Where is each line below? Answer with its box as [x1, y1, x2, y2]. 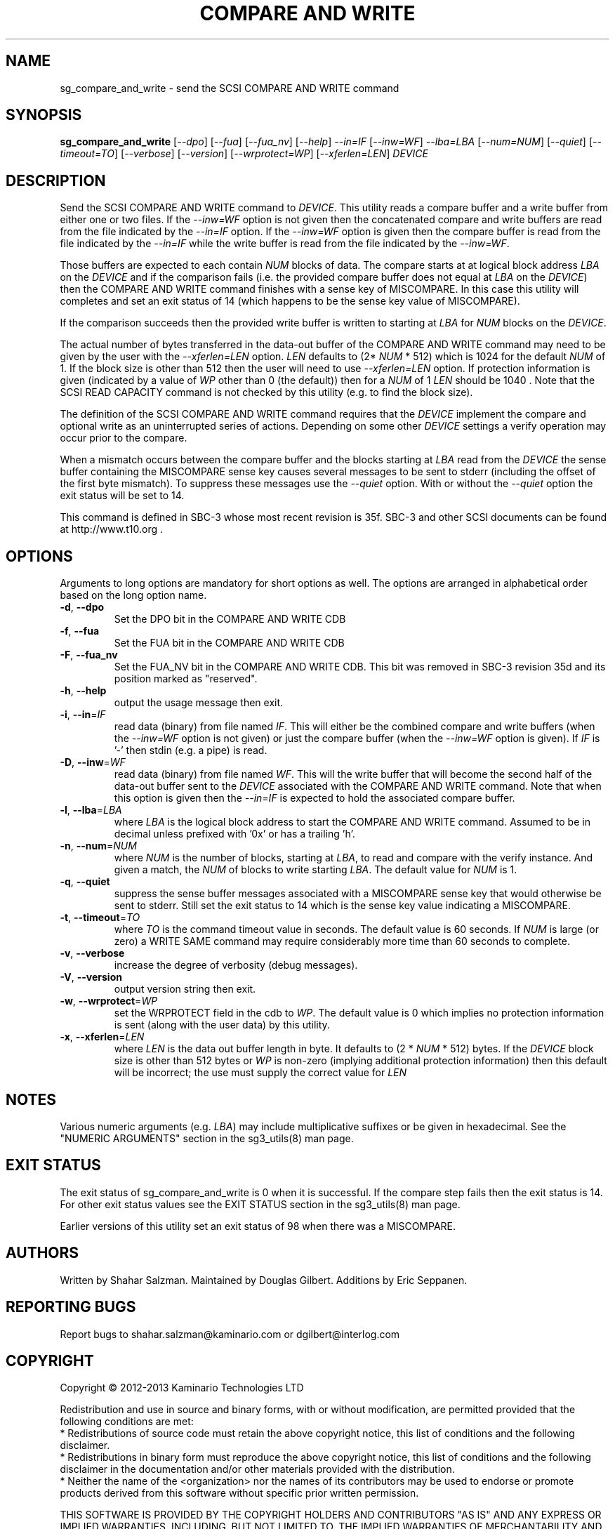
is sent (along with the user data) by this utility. [114, 1019, 330, 1031]
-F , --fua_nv [60, 649, 118, 661]
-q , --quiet [60, 875, 110, 888]
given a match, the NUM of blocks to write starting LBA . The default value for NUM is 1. [114, 863, 517, 876]
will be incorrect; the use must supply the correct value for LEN [114, 1066, 407, 1079]
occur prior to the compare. [60, 432, 187, 444]
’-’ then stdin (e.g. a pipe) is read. [114, 744, 267, 757]
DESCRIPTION [6, 171, 106, 190]
